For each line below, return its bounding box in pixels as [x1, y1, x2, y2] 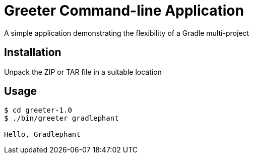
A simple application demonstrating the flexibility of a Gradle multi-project [4, 28, 249, 37]
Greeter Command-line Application [4, 2, 244, 19]
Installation [4, 46, 61, 59]
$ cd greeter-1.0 [4, 106, 72, 115]
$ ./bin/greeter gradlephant [4, 114, 119, 123]
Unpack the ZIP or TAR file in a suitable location [4, 67, 162, 76]
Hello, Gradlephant [4, 130, 81, 139]
